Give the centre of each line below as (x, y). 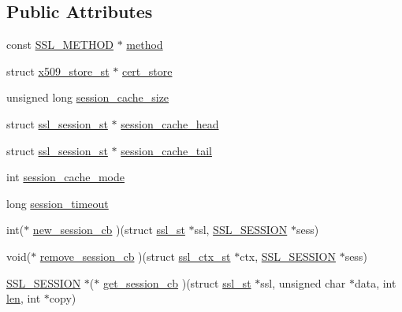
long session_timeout (58, 203)
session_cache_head (170, 123)
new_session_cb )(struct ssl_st (109, 230)
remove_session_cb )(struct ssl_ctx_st (135, 256)
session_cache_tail (166, 150)
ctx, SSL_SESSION (288, 256)
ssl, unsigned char (303, 282)
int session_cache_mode (65, 177)
